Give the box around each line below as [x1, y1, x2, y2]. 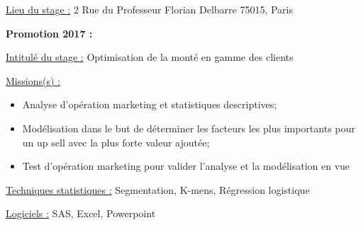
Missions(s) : [6, 73, 60, 88]
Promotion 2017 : [6, 25, 93, 40]
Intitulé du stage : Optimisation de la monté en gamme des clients [6, 50, 294, 64]
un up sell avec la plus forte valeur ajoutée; [22, 134, 210, 149]
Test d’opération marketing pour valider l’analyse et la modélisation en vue [22, 158, 350, 173]
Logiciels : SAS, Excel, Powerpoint [6, 206, 156, 221]
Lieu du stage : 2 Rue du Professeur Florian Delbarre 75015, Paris [6, 2, 294, 16]
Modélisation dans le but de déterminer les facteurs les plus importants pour [22, 120, 355, 135]
